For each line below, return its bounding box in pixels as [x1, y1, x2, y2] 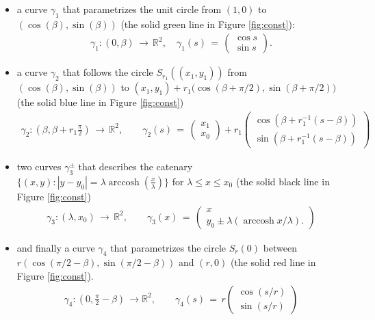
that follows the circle [62, 65, 153, 79]
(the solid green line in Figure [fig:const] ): [120, 16, 295, 31]
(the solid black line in [235, 174, 330, 188]
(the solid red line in [230, 255, 316, 269]
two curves [16, 159, 62, 174]
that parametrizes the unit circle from [62, 2, 222, 16]
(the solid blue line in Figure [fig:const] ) [16, 95, 184, 109]
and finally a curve [16, 240, 95, 254]
